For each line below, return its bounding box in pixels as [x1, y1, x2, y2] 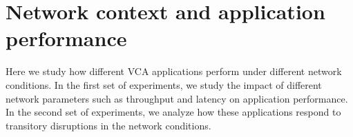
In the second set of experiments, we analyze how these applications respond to [6, 105, 341, 119]
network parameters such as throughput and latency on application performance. [6, 91, 348, 105]
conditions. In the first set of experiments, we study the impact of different [6, 77, 322, 92]
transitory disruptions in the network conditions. [6, 118, 211, 132]
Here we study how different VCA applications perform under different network [6, 64, 342, 78]
